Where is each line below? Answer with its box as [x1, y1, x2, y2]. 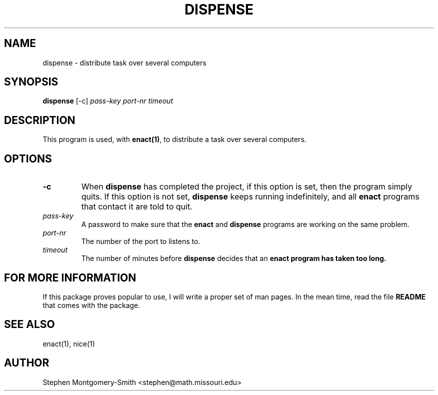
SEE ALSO [4, 318, 55, 331]
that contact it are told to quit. [81, 201, 192, 212]
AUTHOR [4, 356, 49, 369]
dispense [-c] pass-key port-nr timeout [42, 96, 173, 105]
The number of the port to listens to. [81, 237, 200, 246]
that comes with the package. [42, 300, 140, 309]
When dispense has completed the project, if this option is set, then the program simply [81, 181, 412, 192]
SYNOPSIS [4, 75, 58, 88]
